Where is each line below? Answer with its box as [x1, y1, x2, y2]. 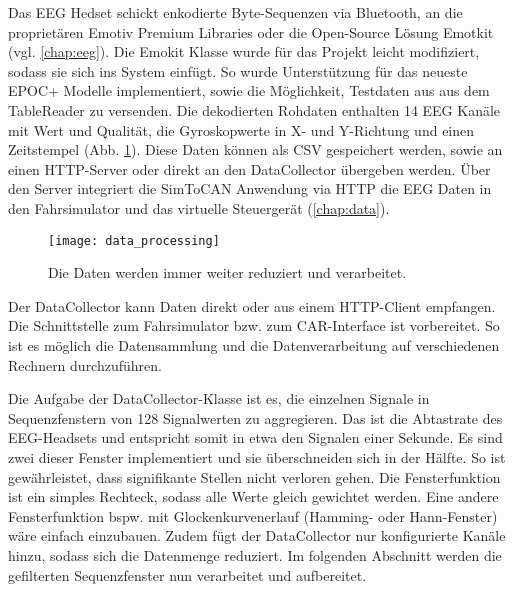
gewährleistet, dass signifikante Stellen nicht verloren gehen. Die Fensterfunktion [8, 466, 501, 487]
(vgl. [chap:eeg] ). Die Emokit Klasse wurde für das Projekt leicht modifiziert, [8, 41, 480, 62]
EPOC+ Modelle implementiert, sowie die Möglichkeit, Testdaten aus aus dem [8, 80, 490, 101]
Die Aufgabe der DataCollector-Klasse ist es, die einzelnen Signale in [8, 388, 430, 409]
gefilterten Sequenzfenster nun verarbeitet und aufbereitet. [8, 564, 367, 585]
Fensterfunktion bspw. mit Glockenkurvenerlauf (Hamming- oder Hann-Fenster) [8, 505, 498, 526]
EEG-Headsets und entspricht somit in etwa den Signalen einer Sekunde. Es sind [8, 427, 503, 448]
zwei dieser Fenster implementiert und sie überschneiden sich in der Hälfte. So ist [8, 446, 506, 467]
